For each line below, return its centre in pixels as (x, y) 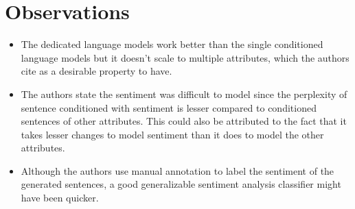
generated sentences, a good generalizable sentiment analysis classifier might (181, 184)
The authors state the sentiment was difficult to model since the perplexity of (184, 94)
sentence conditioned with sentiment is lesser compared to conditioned (169, 107)
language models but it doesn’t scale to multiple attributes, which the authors (185, 57)
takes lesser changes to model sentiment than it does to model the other (172, 134)
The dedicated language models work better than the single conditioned (172, 44)
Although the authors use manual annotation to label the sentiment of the (177, 170)
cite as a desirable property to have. (96, 71)
